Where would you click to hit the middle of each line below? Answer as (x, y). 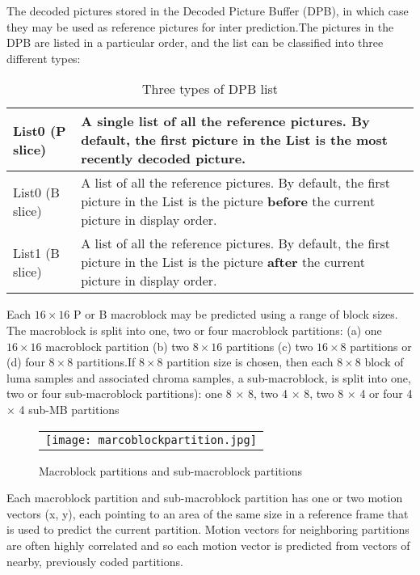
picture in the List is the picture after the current (223, 262)
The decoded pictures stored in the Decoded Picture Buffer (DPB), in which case (208, 11)
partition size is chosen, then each (250, 362)
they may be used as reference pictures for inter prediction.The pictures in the (200, 26)
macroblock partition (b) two (118, 346)
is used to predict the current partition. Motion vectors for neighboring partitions (208, 529)
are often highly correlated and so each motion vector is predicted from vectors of (208, 545)
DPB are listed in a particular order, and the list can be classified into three (195, 42)
